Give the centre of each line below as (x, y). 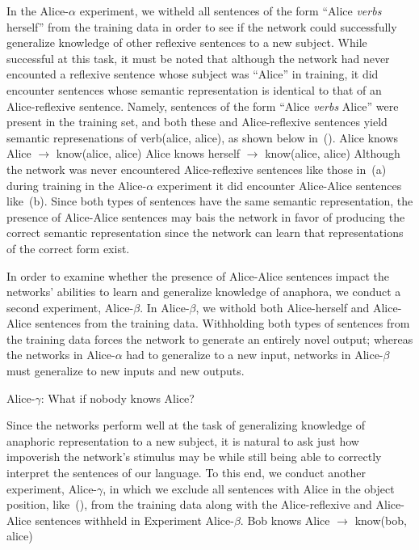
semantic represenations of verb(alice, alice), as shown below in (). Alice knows (203, 137)
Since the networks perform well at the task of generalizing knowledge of (186, 425)
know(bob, (381, 520)
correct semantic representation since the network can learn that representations (205, 233)
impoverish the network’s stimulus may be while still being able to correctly (194, 457)
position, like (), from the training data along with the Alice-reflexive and (189, 504)
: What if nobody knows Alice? (117, 398)
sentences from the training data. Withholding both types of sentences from (222, 323)
